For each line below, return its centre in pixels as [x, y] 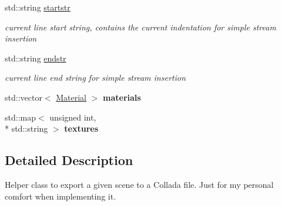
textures [81, 128]
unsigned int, [73, 117]
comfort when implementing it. [61, 196]
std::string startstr [38, 7]
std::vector [24, 97]
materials [122, 97]
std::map [20, 117]
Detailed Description [69, 160]
